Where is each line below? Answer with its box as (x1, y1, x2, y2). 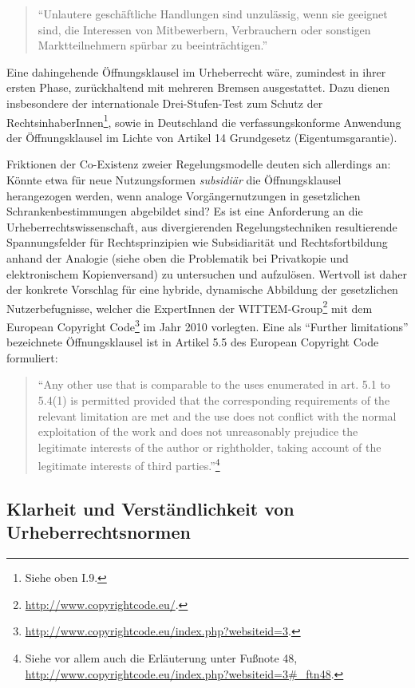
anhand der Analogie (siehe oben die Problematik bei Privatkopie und (6, 249, 349, 266)
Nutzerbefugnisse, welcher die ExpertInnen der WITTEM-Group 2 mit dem (6, 297, 373, 316)
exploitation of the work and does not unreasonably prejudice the (38, 423, 358, 440)
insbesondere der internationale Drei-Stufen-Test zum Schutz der (6, 94, 323, 111)
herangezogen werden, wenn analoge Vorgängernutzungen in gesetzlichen (6, 187, 361, 204)
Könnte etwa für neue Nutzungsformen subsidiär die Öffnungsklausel (6, 172, 342, 188)
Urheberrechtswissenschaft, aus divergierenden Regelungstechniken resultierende (6, 218, 397, 235)
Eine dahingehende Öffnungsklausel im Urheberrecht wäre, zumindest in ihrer (6, 63, 386, 80)
